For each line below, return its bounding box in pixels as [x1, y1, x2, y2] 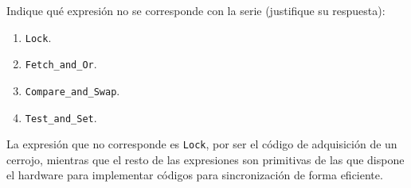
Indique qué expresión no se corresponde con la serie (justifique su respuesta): [6, 2, 386, 18]
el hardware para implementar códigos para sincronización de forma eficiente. [6, 167, 383, 183]
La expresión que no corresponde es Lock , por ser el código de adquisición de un [6, 136, 397, 152]
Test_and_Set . [25, 109, 97, 125]
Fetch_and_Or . [25, 56, 97, 72]
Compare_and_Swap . [25, 82, 120, 98]
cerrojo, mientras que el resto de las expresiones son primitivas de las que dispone [6, 151, 405, 167]
